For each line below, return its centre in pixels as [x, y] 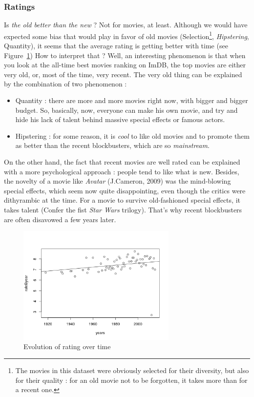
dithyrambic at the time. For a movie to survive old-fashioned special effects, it [122, 200]
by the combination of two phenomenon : [65, 84]
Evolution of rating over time [67, 346]
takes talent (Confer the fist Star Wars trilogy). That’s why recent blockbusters [123, 209]
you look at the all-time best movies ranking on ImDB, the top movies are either [125, 65]
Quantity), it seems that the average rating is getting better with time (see [116, 46]
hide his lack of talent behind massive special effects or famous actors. [120, 119]
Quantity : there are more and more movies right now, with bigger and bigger [132, 100]
